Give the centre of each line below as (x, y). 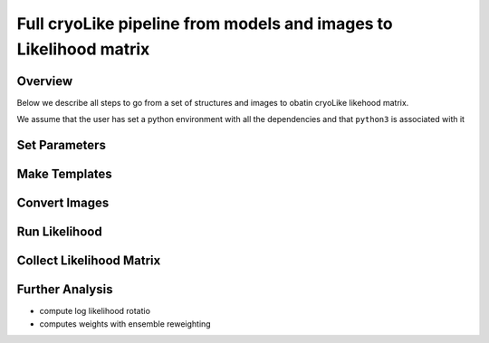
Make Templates (64, 174)
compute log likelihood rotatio (95, 311)
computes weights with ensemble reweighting (125, 324)
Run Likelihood (60, 232)
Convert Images (63, 203)
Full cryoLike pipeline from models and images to (205, 24)
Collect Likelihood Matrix (89, 261)
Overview (45, 81)
